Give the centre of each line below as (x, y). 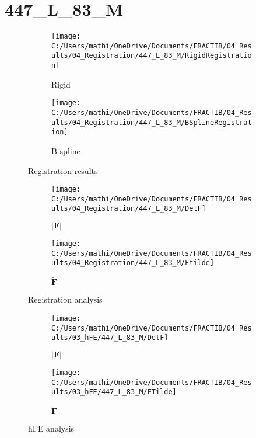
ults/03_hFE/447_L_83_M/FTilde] (114, 392)
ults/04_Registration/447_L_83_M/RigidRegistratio (152, 56)
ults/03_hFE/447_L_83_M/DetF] (110, 338)
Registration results (63, 170)
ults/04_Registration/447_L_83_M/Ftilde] (133, 263)
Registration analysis (65, 299)
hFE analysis (51, 428)
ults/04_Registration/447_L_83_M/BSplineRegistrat (152, 122)
